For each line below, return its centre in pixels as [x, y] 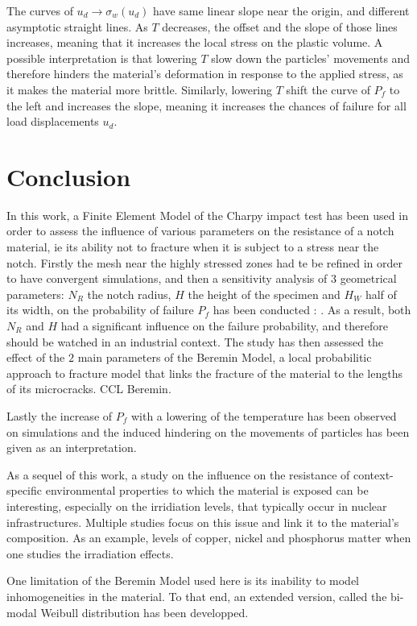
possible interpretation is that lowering [102, 58]
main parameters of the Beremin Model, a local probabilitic [225, 357]
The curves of [40, 10]
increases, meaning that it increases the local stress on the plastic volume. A [195, 42]
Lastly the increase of [60, 416]
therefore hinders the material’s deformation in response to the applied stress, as [205, 74]
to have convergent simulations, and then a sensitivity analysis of [167, 278]
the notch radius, [129, 294]
